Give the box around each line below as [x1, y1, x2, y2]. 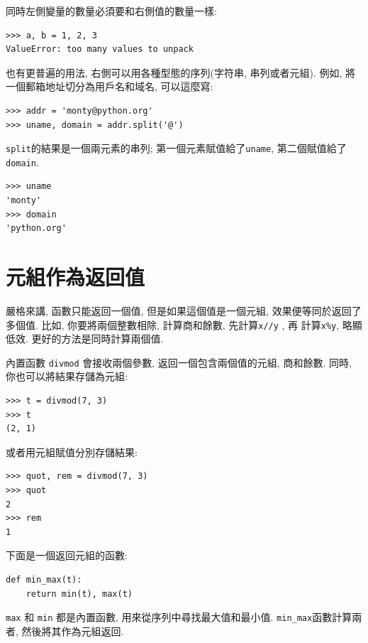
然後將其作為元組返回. [21, 623, 124, 638]
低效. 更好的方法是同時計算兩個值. [6, 331, 164, 346]
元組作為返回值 [6, 262, 145, 291]
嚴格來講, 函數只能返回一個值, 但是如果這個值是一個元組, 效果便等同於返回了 [6, 303, 362, 318]
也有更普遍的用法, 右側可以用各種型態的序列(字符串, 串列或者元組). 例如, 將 [6, 65, 356, 80]
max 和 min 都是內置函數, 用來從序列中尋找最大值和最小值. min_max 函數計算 [6, 610, 352, 625]
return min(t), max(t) [26, 588, 133, 599]
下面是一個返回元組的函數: [6, 548, 128, 563]
